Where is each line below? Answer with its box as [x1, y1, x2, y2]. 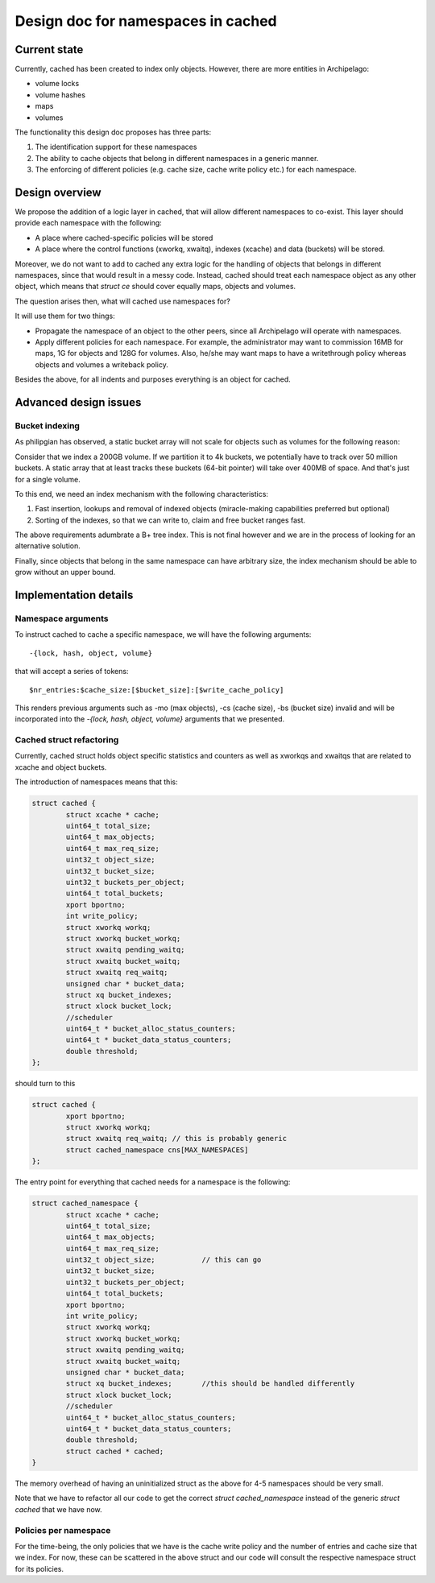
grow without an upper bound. [14, 568, 116, 577]
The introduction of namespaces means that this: [14, 777, 178, 787]
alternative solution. [14, 541, 81, 551]
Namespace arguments [14, 613, 109, 624]
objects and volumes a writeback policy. [35, 359, 168, 370]
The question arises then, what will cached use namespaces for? [14, 296, 231, 306]
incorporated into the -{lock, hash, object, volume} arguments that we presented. [14, 714, 285, 724]
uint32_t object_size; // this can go [65, 1255, 262, 1264]
